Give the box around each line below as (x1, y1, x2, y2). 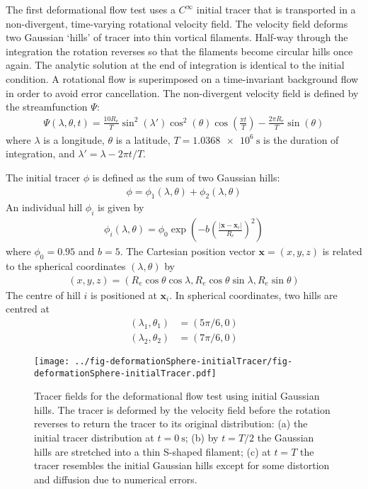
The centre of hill (6, 287, 81, 302)
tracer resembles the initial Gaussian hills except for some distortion (34, 458, 330, 473)
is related (322, 244, 362, 259)
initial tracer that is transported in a (196, 2, 356, 16)
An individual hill (6, 200, 83, 215)
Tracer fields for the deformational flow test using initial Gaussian (34, 388, 320, 403)
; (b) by (185, 429, 219, 444)
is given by (98, 200, 144, 215)
